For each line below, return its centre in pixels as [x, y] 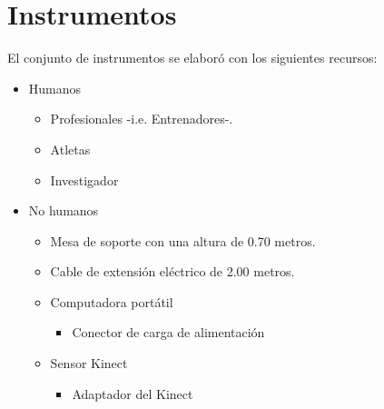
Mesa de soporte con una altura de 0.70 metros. [183, 240]
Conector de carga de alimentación [168, 332]
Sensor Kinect [89, 363]
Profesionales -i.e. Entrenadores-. [142, 119]
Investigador [84, 180]
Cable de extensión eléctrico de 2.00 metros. [172, 271]
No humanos [64, 210]
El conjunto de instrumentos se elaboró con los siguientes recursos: [192, 58]
